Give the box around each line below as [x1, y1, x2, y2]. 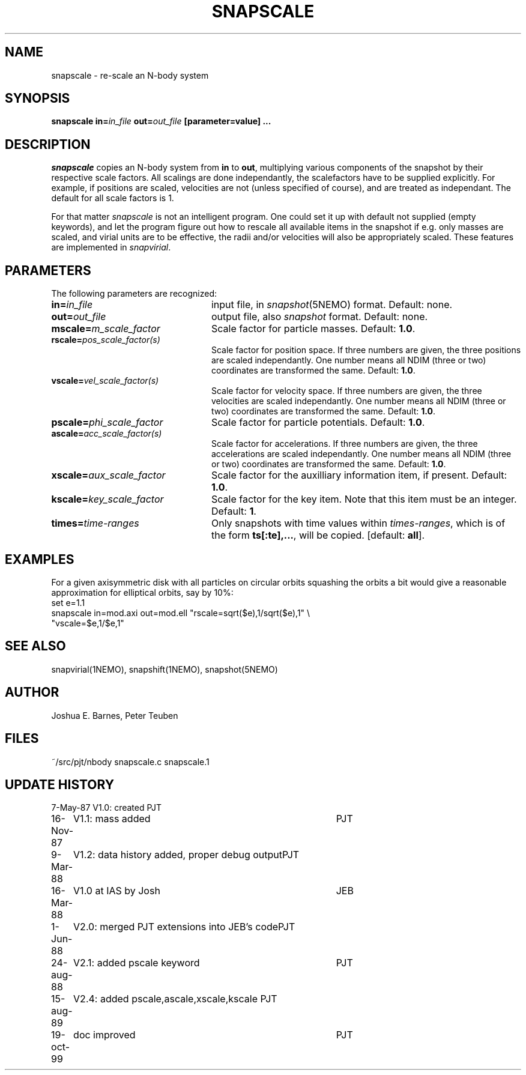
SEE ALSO [5, 638, 66, 654]
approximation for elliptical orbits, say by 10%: [51, 587, 234, 598]
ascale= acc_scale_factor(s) [51, 428, 162, 439]
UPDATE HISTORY [5, 777, 115, 792]
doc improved [73, 1029, 136, 1041]
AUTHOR [5, 685, 59, 700]
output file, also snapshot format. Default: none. [211, 310, 428, 323]
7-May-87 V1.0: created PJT [51, 802, 162, 813]
